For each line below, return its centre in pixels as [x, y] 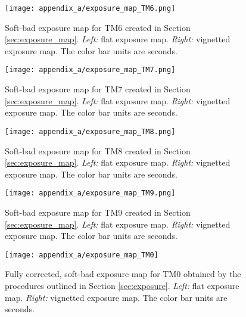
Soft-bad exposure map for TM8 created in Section [98, 150]
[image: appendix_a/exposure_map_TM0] [82, 255]
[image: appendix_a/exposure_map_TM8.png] [90, 131]
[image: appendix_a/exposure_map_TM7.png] [90, 70]
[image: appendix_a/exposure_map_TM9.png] [90, 193]
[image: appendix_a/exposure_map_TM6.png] [90, 8]
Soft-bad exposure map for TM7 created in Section [98, 89]
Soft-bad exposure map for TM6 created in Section [98, 27]
